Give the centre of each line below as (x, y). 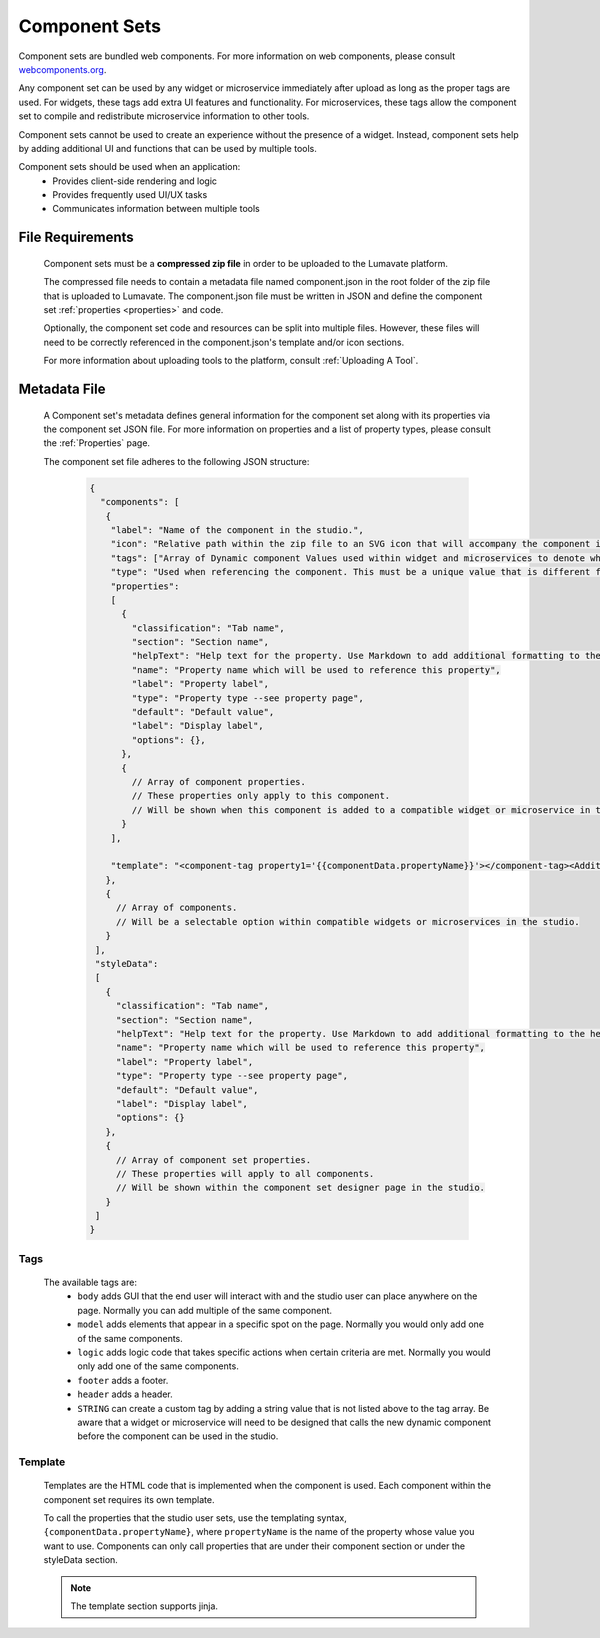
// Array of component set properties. (213, 1159)
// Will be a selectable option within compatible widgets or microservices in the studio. (347, 921)
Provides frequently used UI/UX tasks (130, 195)
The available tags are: (90, 1282)
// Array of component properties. (219, 781)
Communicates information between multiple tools (156, 209)
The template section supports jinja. (144, 1606)
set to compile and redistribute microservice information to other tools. (164, 116)
